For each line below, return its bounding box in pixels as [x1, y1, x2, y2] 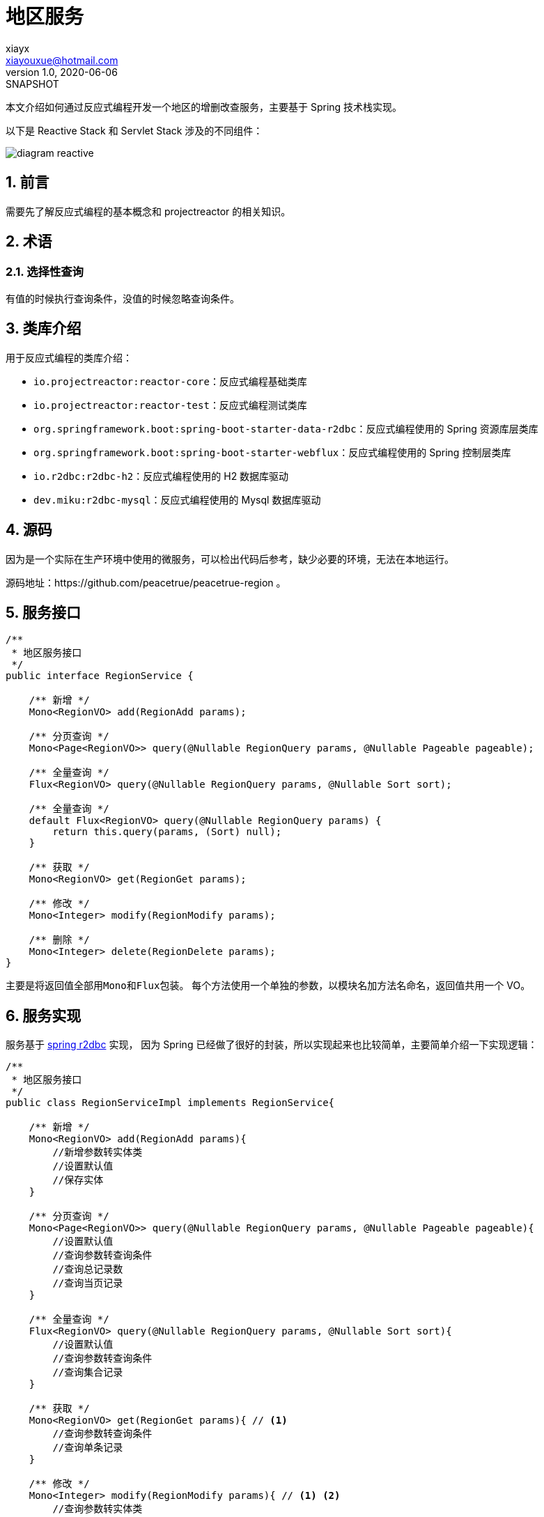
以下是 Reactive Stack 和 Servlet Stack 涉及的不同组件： [6, 124, 263, 137]
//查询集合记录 [52, 1367, 123, 1378]
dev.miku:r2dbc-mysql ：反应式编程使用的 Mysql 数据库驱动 [33, 493, 321, 506]
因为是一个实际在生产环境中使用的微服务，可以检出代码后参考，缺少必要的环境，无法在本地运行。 [6, 552, 454, 565]
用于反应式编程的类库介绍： [6, 351, 132, 364]
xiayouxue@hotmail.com [6, 54, 118, 66]
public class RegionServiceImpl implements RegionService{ [6, 1097, 335, 1109]
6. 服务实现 [6, 1006, 81, 1025]
